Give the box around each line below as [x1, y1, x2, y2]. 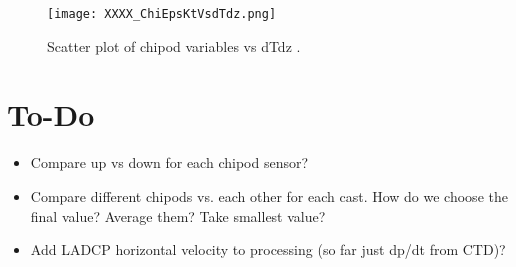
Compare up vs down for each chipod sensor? [30, 152, 309, 173]
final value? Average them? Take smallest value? [30, 205, 326, 226]
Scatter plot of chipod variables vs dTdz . [47, 35, 301, 56]
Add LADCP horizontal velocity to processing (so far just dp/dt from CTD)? [30, 239, 506, 260]
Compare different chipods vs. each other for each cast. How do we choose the [30, 185, 508, 206]
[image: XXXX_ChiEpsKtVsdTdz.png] [47, 7, 277, 21]
